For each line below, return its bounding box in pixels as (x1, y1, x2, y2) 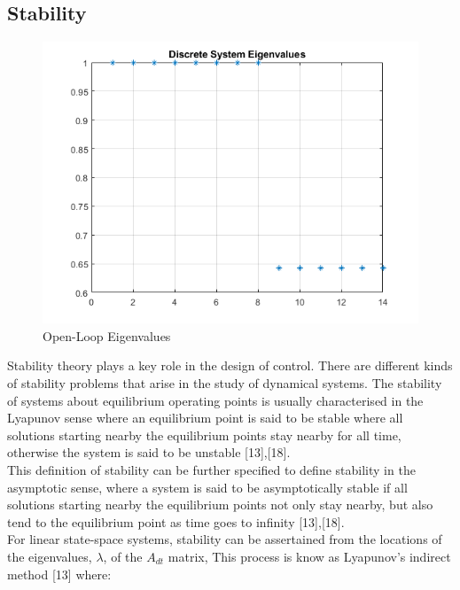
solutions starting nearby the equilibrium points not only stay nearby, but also (7, 495, 433, 514)
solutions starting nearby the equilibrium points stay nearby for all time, (7, 425, 402, 444)
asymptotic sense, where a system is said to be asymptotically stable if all (7, 477, 408, 496)
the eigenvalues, (7, 547, 92, 565)
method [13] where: (7, 564, 112, 583)
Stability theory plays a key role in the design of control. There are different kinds (7, 356, 453, 375)
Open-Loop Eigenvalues (43, 326, 171, 345)
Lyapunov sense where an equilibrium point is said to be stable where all (7, 408, 403, 427)
